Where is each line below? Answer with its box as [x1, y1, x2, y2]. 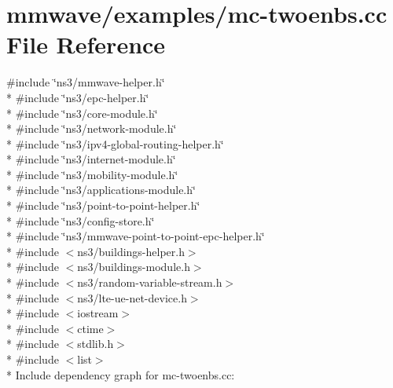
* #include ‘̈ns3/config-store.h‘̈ [6, 212, 155, 229]
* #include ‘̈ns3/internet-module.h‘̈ [6, 151, 176, 167]
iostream [77, 305, 119, 321]
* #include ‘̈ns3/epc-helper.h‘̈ [6, 89, 149, 105]
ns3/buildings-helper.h [77, 243, 185, 259]
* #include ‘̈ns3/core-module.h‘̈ [6, 104, 158, 121]
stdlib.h [77, 335, 114, 352]
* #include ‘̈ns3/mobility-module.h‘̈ [6, 166, 178, 182]
